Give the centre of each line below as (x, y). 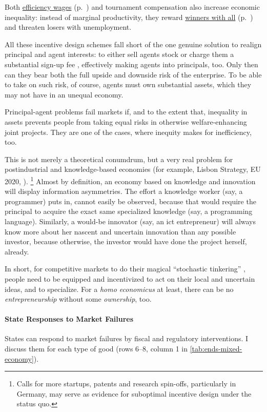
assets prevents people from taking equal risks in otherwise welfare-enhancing (126, 121)
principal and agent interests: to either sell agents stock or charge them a (119, 54)
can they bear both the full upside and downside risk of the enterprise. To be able (133, 74)
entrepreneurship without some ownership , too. (78, 299)
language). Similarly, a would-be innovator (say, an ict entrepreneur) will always (130, 221)
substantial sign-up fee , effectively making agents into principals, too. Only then (131, 64)
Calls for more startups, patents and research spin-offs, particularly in (126, 384)
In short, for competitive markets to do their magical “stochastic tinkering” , (125, 269)
